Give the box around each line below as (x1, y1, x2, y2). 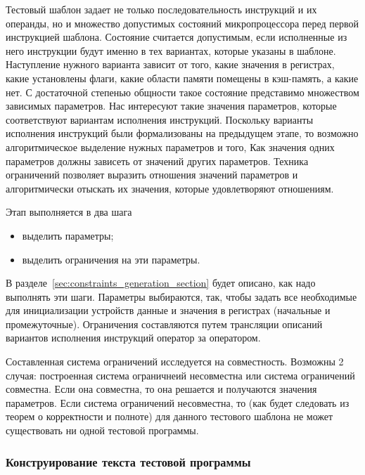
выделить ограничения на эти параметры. (22, 252, 200, 266)
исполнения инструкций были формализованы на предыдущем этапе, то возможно (6, 126, 359, 141)
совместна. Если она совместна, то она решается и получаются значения (6, 382, 317, 396)
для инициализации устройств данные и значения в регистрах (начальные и (6, 303, 331, 318)
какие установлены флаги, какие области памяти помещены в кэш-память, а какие (6, 70, 359, 85)
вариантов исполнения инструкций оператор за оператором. (6, 330, 261, 345)
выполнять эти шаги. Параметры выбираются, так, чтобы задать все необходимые (6, 289, 357, 304)
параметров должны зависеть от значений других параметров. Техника (6, 153, 309, 168)
